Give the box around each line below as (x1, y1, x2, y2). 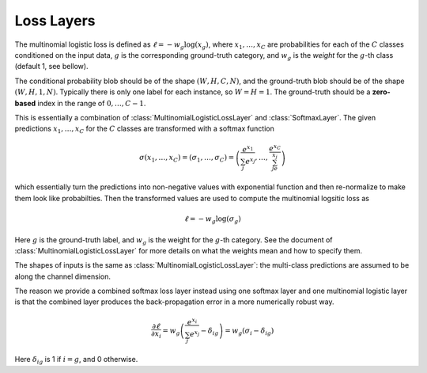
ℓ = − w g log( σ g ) (183, 214, 241, 225)
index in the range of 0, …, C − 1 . (37, 98, 146, 108)
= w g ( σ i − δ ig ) (224, 325, 274, 337)
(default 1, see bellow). (14, 62, 89, 71)
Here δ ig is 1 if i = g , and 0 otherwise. (14, 355, 138, 366)
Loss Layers (14, 12, 96, 29)
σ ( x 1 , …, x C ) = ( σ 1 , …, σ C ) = (138, 153, 235, 164)
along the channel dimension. (14, 272, 111, 281)
